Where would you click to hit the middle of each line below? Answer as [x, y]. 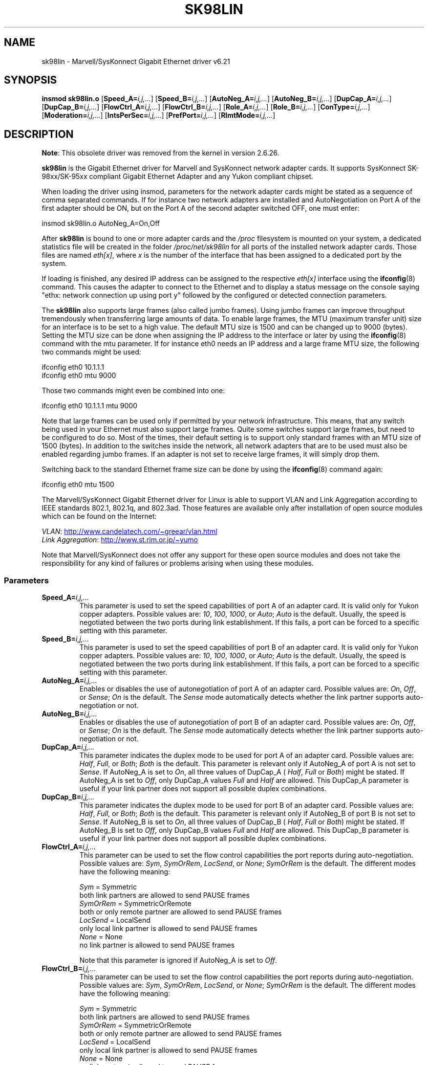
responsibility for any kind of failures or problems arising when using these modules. [178, 563]
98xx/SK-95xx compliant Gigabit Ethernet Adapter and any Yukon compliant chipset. [178, 177]
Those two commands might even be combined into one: [133, 391]
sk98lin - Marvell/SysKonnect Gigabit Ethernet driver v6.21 [136, 61]
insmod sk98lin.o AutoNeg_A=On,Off [101, 223]
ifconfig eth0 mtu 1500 [78, 485]
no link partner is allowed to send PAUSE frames [157, 945]
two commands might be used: [91, 352]
